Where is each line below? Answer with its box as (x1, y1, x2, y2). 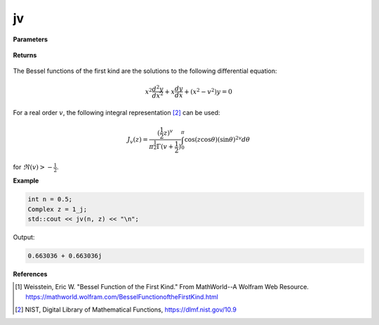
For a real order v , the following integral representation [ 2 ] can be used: (13, 108, 220, 117)
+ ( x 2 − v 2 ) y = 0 (183, 86, 233, 95)
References (13, 270, 48, 278)
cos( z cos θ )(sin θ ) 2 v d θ (184, 134, 251, 144)
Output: (13, 232, 35, 241)
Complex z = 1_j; (27, 205, 88, 213)
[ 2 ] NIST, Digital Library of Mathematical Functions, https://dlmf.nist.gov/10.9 (15, 305, 237, 314)
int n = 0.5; (27, 195, 73, 204)
